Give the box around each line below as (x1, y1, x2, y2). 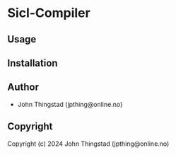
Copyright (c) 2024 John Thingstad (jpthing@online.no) (7, 139, 170, 148)
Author (7, 81, 39, 93)
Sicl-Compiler (7, 5, 90, 21)
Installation (7, 57, 58, 69)
